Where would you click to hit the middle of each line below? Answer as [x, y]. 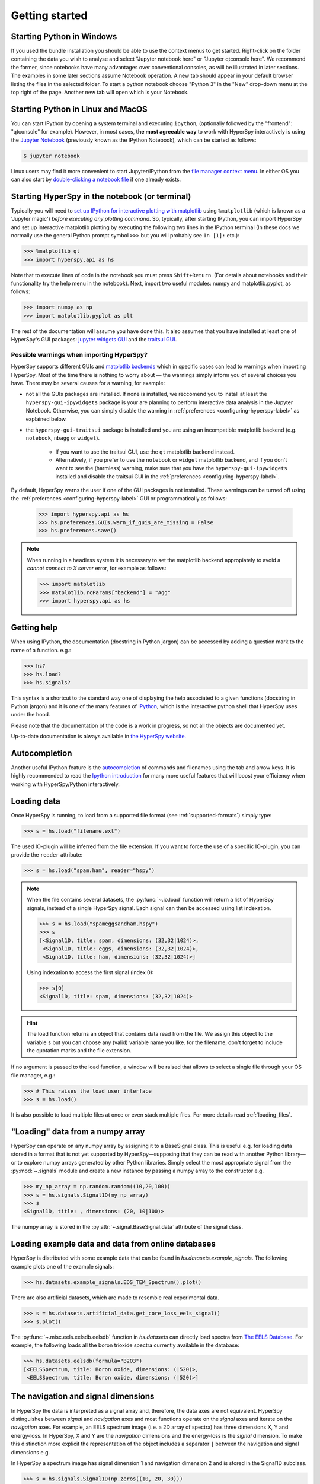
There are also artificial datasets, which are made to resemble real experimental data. [115, 1298]
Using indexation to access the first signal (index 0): [90, 972]
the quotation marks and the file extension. [79, 1050]
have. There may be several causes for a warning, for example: [88, 383]
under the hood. [31, 715]
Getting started [49, 15]
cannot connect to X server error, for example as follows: [97, 568]
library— [295, 1154]
